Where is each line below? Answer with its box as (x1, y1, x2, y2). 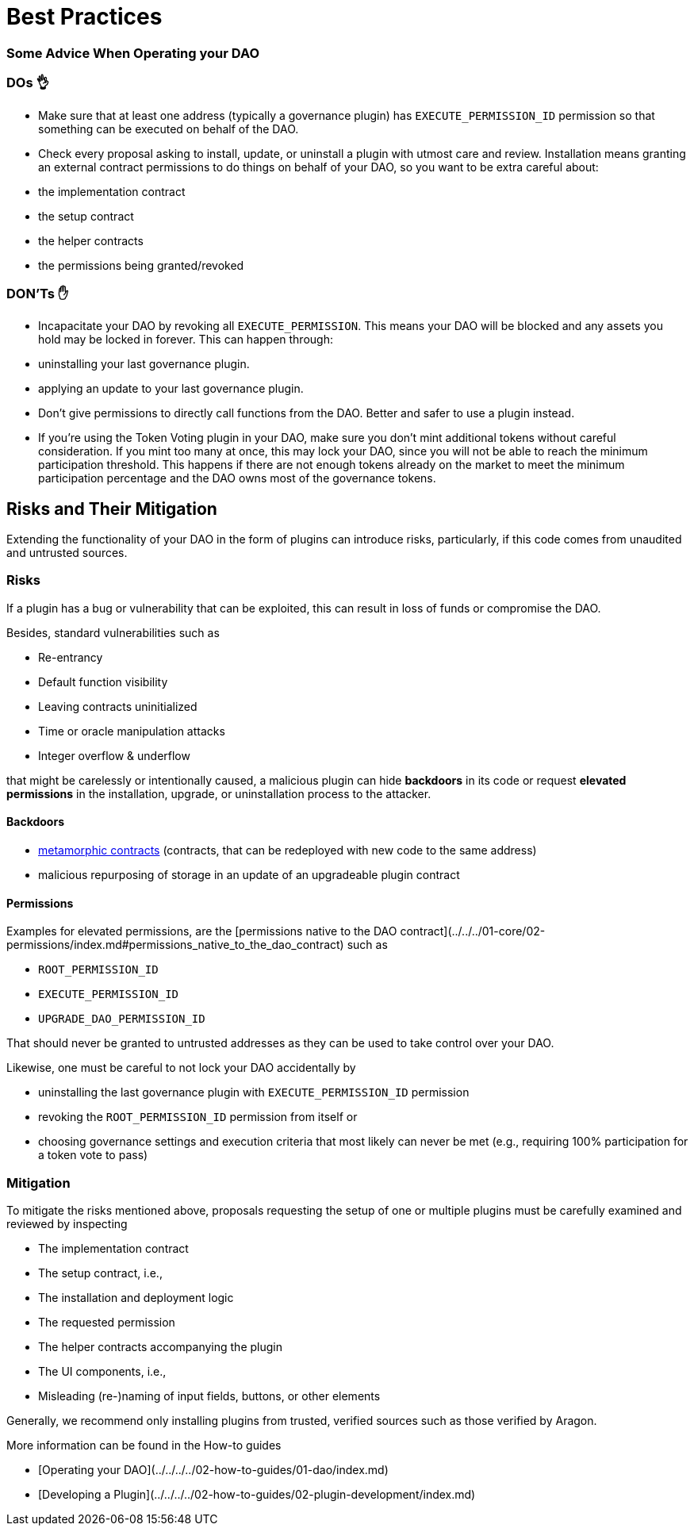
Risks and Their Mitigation (6, 498, 217, 519)
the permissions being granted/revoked (38, 258, 244, 272)
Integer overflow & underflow (38, 748, 190, 762)
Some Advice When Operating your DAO (6, 44, 260, 61)
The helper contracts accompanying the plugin (38, 1340, 282, 1354)
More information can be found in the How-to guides (6, 1438, 282, 1453)
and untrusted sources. (6, 546, 128, 560)
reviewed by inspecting (6, 1217, 128, 1231)
